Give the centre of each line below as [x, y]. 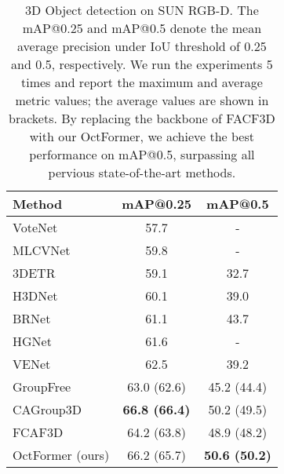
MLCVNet [42, 250]
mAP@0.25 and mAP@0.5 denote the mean [142, 28]
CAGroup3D [47, 409]
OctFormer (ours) [61, 455]
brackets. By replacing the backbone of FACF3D [142, 118]
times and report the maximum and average [142, 82]
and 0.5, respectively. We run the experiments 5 [142, 64]
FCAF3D [38, 432]
